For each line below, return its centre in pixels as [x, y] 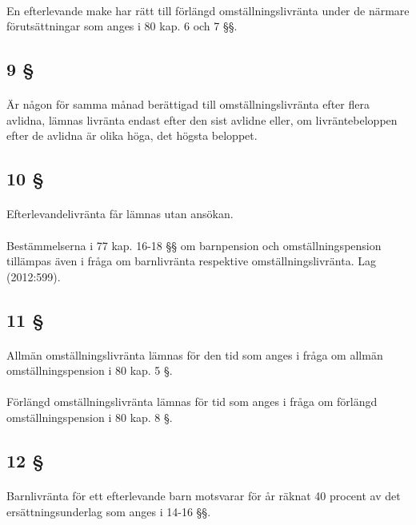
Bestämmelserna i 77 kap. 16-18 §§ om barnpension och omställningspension [194, 245]
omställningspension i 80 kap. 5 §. [90, 370]
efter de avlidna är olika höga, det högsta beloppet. [132, 135]
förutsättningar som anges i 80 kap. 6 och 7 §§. [122, 26]
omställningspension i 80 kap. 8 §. [90, 418]
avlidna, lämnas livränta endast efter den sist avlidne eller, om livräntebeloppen [202, 119]
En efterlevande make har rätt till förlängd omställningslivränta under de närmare [208, 10]
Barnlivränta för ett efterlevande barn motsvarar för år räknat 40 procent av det [204, 495]
